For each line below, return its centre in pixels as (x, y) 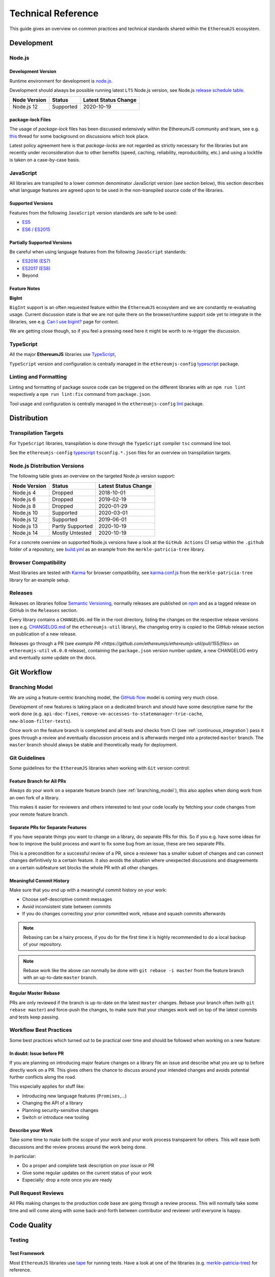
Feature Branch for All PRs (38, 781)
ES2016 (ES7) (36, 261)
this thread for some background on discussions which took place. (79, 136)
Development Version (33, 72)
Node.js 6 (24, 499)
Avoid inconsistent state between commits (67, 906)
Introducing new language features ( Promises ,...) (74, 1096)
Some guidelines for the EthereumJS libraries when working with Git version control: (100, 768)
